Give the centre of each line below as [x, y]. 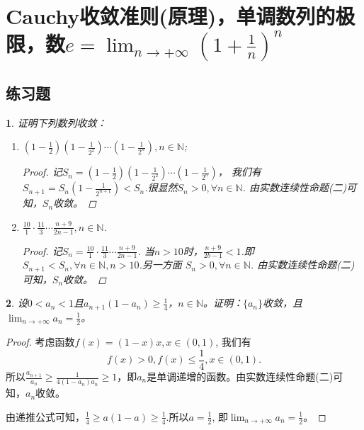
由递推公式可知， [45, 416]
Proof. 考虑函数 [40, 342]
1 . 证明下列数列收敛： [56, 122]
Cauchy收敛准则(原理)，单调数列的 [171, 16]
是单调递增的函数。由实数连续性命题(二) [240, 377]
